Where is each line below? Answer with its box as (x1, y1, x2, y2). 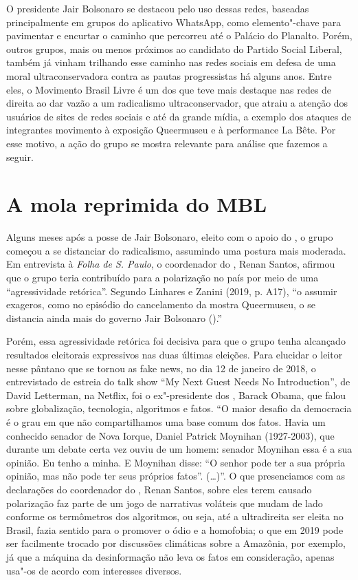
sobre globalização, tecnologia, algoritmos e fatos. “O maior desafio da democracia (6, 401, 352, 416)
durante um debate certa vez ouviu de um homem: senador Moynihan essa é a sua (6, 442, 353, 456)
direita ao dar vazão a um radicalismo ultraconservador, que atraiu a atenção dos (6, 96, 348, 110)
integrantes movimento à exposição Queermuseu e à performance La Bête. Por (6, 122, 336, 137)
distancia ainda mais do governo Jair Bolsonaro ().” (6, 310, 223, 325)
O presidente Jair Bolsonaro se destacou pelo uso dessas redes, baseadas (6, 1, 309, 15)
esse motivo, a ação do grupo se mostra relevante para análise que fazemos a (6, 136, 328, 150)
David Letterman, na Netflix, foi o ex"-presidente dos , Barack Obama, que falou (6, 387, 346, 402)
